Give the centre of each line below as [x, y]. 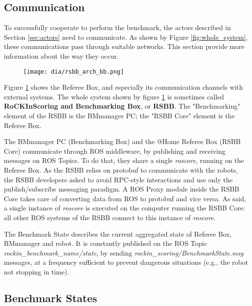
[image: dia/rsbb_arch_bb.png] [74, 72]
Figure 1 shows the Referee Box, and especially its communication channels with [124, 87]
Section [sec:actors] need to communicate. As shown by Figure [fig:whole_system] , [126, 37]
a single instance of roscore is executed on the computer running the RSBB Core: [125, 208]
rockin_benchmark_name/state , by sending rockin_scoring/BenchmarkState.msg [124, 252]
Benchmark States [51, 298]
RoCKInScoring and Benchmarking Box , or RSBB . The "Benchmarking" [122, 106]
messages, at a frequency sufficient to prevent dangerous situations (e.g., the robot [126, 262]
